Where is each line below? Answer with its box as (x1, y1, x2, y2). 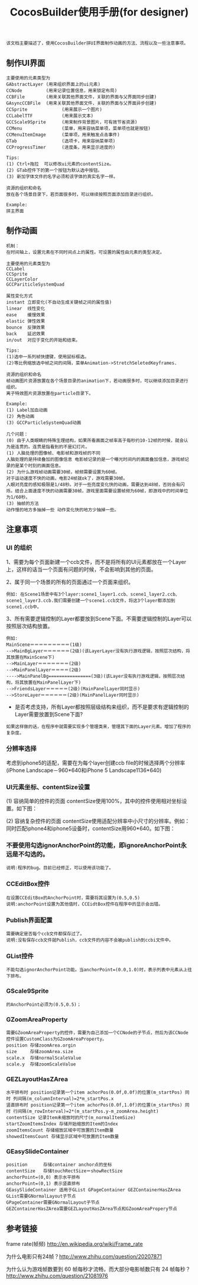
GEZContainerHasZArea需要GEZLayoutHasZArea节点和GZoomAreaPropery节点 (6, 1206, 177, 1212)
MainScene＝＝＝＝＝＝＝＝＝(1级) (6, 642, 82, 648)
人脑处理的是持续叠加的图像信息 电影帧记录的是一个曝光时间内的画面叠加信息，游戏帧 (6, 456, 185, 463)
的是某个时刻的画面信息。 (10, 463, 64, 468)
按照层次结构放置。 (6, 622, 53, 629)
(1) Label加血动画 (6, 407, 48, 413)
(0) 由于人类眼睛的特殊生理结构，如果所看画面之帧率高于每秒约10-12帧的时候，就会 (6, 437, 184, 444)
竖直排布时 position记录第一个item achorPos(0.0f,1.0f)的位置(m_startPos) (6, 1102, 183, 1108)
